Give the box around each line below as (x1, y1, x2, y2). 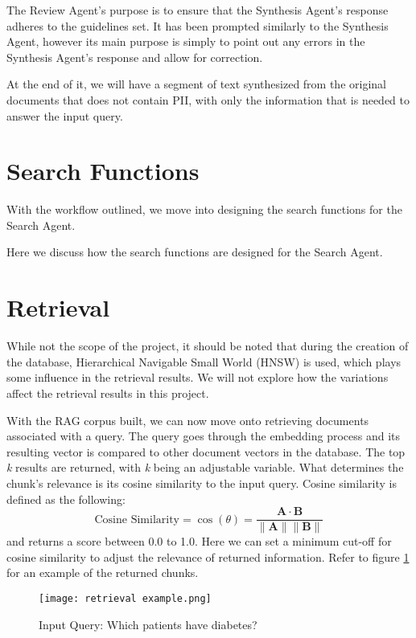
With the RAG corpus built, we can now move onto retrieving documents (6, 411, 369, 428)
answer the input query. (6, 107, 123, 124)
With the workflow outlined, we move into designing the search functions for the (6, 201, 402, 218)
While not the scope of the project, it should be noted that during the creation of (6, 337, 409, 354)
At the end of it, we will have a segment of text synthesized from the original (6, 76, 386, 92)
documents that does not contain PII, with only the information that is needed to (6, 91, 410, 108)
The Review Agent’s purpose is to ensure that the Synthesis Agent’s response (6, 2, 389, 18)
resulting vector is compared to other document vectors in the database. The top (6, 443, 406, 460)
